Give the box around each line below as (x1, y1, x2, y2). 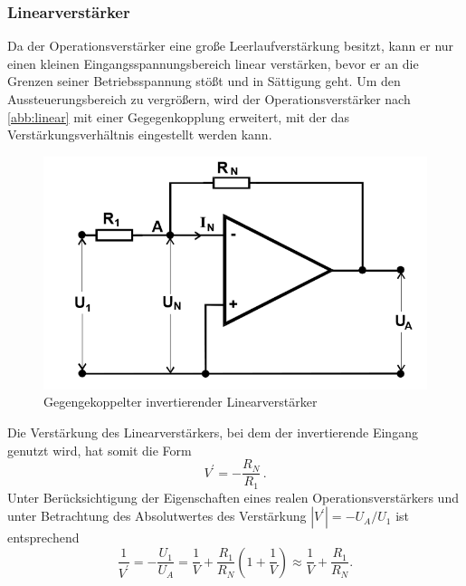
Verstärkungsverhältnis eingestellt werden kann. (7, 125, 272, 144)
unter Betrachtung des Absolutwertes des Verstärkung (7, 506, 307, 525)
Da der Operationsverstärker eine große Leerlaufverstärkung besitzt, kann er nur (7, 36, 454, 55)
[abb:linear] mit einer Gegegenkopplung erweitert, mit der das (7, 107, 350, 126)
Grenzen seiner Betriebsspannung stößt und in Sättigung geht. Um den (7, 72, 401, 91)
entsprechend (7, 528, 80, 547)
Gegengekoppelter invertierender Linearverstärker (43, 392, 318, 411)
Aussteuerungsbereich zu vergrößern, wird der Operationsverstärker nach (7, 90, 411, 108)
